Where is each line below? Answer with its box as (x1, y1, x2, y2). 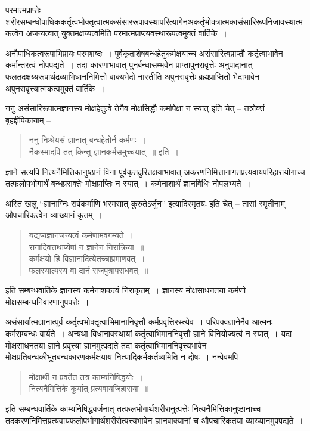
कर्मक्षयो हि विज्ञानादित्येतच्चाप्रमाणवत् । (29, 252, 145, 265)
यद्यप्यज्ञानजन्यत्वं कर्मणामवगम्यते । (29, 228, 134, 241)
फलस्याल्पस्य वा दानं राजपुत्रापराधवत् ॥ (29, 263, 148, 276)
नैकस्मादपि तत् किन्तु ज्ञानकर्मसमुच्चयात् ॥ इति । (29, 145, 179, 157)
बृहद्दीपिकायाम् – (5, 113, 51, 126)
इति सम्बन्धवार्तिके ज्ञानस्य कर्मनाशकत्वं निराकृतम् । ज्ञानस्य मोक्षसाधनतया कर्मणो (5, 284, 246, 296)
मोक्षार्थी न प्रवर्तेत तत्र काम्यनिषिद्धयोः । (29, 370, 143, 383)
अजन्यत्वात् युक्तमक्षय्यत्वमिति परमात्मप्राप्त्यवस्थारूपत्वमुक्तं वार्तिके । (26, 27, 227, 39)
